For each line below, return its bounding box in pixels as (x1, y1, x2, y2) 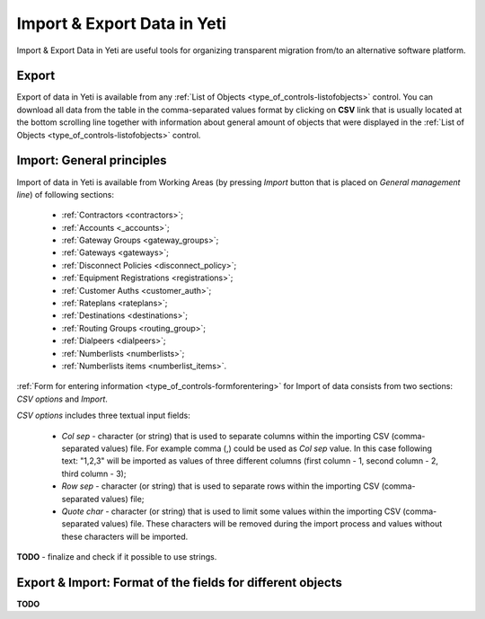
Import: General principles (16, 153, 167, 168)
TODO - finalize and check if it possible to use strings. (16, 552, 217, 562)
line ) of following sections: (16, 189, 115, 199)
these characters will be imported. (61, 531, 189, 542)
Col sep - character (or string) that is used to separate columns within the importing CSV (61, 430, 390, 441)
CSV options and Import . (16, 394, 108, 404)
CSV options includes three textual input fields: (16, 410, 190, 421)
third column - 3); (61, 468, 127, 479)
